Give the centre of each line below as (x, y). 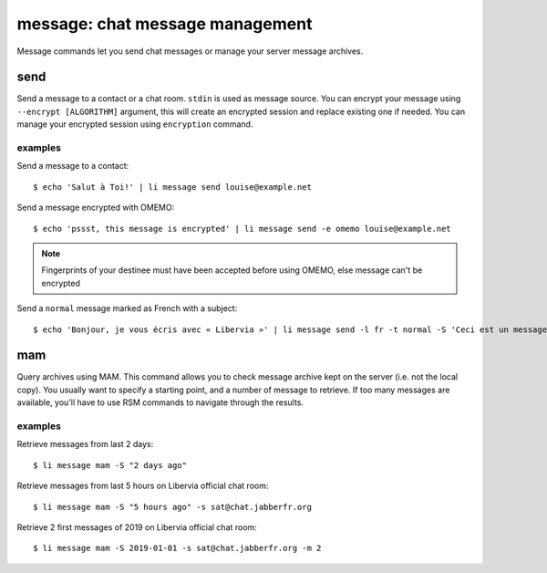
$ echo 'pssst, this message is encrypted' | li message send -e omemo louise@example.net (242, 229)
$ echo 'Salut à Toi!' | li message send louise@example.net (172, 187)
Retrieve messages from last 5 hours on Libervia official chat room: (143, 486)
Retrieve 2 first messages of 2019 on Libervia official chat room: (137, 527)
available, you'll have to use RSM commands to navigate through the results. (160, 402)
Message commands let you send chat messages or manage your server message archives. (190, 51)
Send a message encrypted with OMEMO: (96, 208)
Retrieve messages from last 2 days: (85, 444)
